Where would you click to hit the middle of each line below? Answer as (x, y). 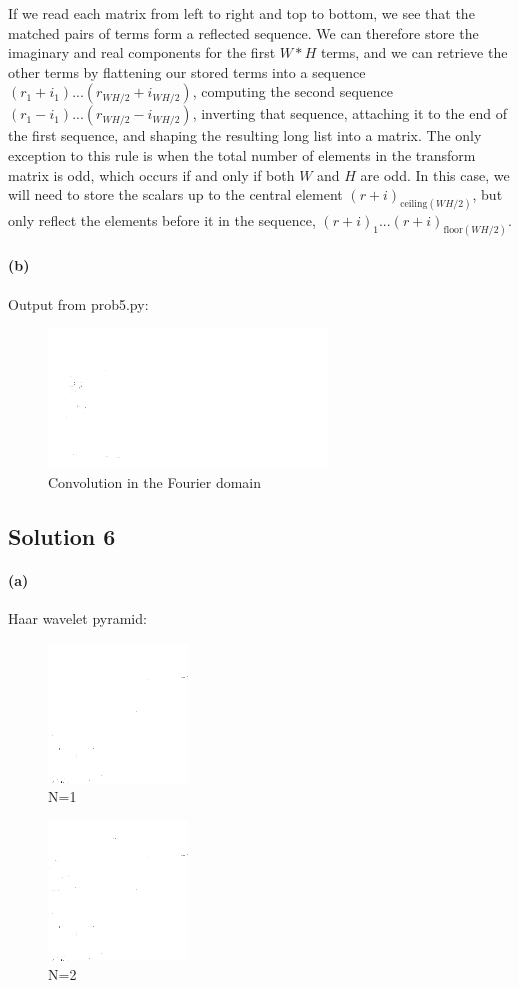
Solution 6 (62, 535)
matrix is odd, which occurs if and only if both (151, 174)
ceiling (414, 203)
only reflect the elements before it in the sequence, (162, 220)
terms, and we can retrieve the (414, 52)
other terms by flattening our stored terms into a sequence (187, 71)
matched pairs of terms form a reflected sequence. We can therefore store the (243, 32)
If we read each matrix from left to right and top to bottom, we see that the (241, 13)
